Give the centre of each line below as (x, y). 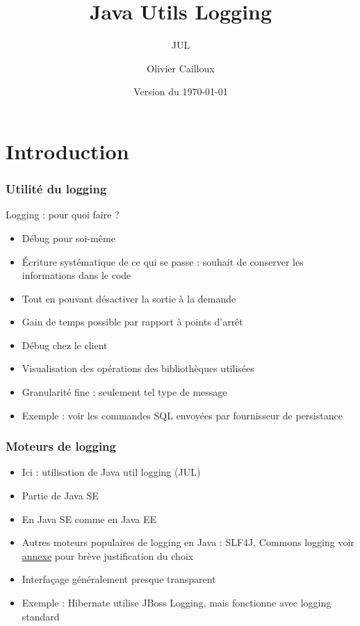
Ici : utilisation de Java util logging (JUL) (111, 472)
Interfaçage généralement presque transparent (119, 579)
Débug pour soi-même (68, 238)
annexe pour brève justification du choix (108, 555)
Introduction (67, 151)
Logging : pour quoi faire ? (63, 215)
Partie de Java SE (60, 496)
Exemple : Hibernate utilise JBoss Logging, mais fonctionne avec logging (177, 603)
